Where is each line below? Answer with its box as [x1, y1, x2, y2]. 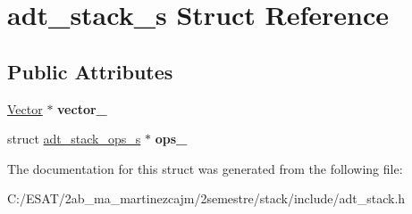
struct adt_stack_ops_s [7, 129, 141, 148]
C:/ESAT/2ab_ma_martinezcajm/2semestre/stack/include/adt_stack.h [7, 189, 406, 208]
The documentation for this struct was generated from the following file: [7, 159, 403, 177]
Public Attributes [7, 57, 173, 85]
